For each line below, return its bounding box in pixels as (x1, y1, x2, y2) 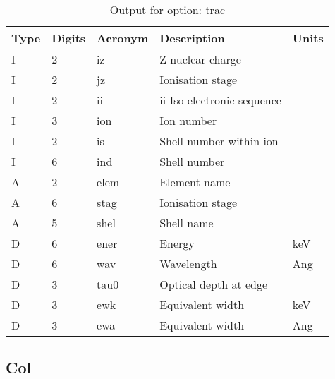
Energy (159, 235, 195, 251)
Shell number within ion (159, 133, 279, 149)
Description (159, 30, 225, 46)
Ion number (159, 112, 217, 128)
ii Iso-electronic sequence (159, 92, 281, 108)
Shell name (159, 215, 214, 231)
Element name (159, 174, 231, 190)
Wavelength (159, 255, 217, 272)
